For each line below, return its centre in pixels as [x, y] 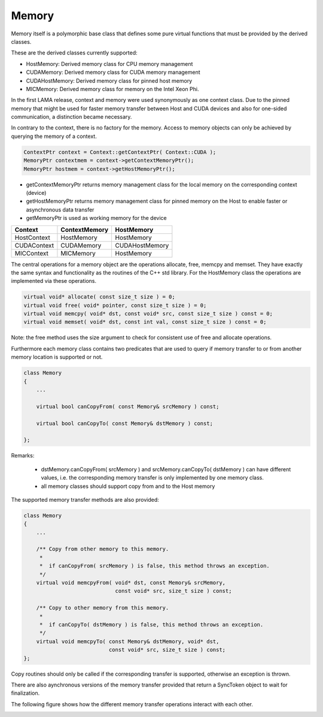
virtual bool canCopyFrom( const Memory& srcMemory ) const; [128, 406]
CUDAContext [34, 245]
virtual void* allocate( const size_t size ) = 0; [100, 297]
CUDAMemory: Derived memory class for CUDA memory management [113, 73]
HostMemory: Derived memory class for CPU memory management [109, 64]
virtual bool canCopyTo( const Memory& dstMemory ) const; [125, 423]
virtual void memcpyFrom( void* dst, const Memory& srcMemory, [131, 583]
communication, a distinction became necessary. [71, 117]
